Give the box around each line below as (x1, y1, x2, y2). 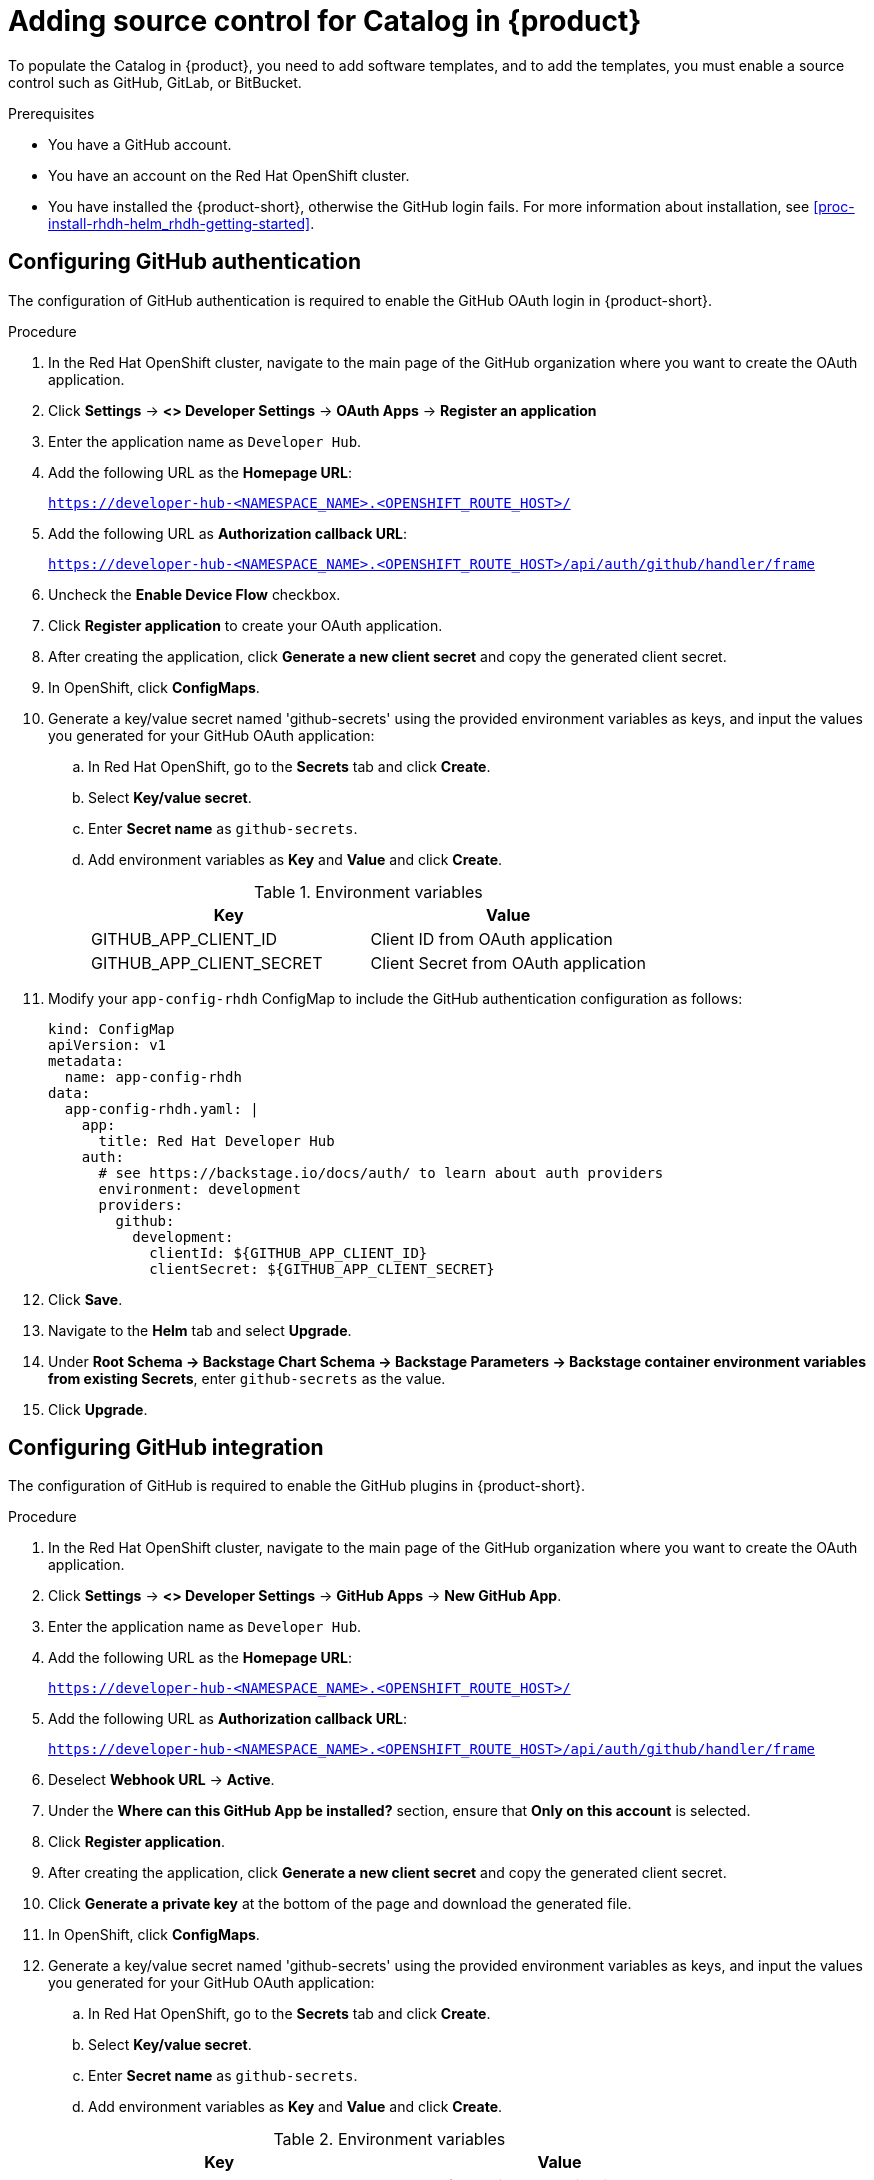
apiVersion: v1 (48, 1036, 167, 1053)
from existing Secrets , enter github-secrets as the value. (48, 1369, 446, 1387)
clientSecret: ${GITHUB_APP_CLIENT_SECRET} (149, 1260, 495, 1277)
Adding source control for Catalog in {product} (8, 4, 642, 38)
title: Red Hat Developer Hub (98, 1132, 335, 1149)
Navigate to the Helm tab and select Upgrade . (48, 1321, 352, 1339)
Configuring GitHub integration (8, 1435, 324, 1461)
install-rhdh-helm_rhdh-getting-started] (48, 214, 311, 232)
